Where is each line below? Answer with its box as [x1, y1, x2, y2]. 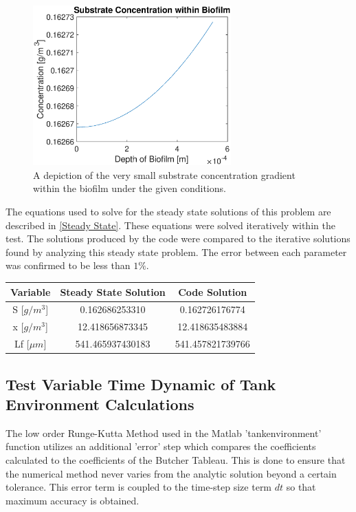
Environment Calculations [5, 393, 194, 414]
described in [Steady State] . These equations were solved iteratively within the [5, 217, 335, 232]
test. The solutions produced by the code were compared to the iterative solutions [5, 231, 351, 246]
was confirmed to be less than [5, 258, 131, 273]
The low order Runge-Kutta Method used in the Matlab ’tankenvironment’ [5, 425, 322, 440]
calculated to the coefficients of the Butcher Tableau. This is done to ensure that [5, 452, 346, 467]
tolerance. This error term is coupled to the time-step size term [5, 480, 272, 494]
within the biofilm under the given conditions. [33, 181, 226, 195]
